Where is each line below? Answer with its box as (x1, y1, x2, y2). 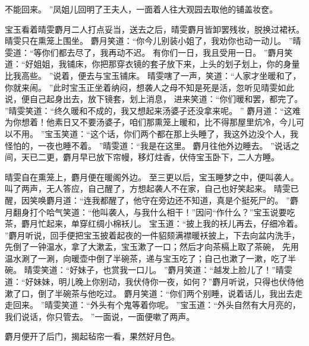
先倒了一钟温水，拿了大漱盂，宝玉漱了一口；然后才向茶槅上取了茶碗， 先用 (5, 240, 299, 253)
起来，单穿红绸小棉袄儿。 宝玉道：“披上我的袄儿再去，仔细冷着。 (46, 217, 303, 230)
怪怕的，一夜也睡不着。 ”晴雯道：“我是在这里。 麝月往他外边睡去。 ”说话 (5, 139, 291, 151)
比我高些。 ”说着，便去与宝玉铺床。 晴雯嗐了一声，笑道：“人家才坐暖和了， (5, 69, 301, 81)
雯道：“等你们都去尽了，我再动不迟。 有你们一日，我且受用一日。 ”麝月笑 (5, 46, 293, 58)
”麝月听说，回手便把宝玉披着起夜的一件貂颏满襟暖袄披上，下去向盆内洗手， (5, 228, 300, 241)
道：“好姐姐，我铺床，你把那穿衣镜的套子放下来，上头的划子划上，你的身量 (5, 58, 300, 70)
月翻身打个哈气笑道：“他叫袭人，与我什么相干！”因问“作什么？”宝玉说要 (5, 205, 287, 218)
